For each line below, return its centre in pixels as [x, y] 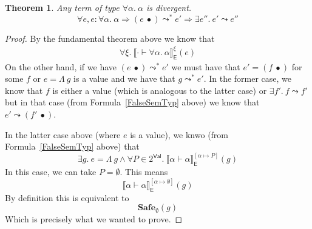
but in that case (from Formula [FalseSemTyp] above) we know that [132, 102]
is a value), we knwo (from [179, 134]
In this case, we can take [51, 171]
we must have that [206, 66]
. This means [144, 171]
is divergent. [169, 7]
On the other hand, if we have [61, 66]
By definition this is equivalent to [67, 197]
